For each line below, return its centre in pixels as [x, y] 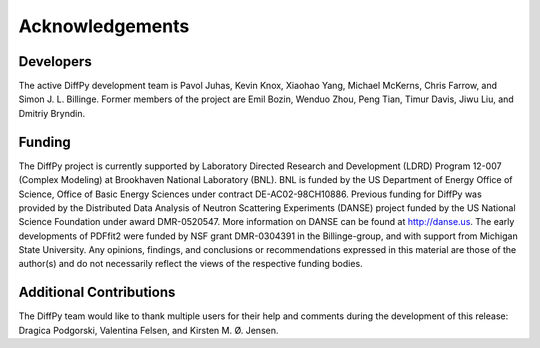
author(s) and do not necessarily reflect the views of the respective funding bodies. [191, 264]
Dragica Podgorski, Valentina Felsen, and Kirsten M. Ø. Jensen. [148, 330]
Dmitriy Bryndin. [51, 113]
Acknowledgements [104, 26]
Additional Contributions [97, 292]
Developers [55, 61]
